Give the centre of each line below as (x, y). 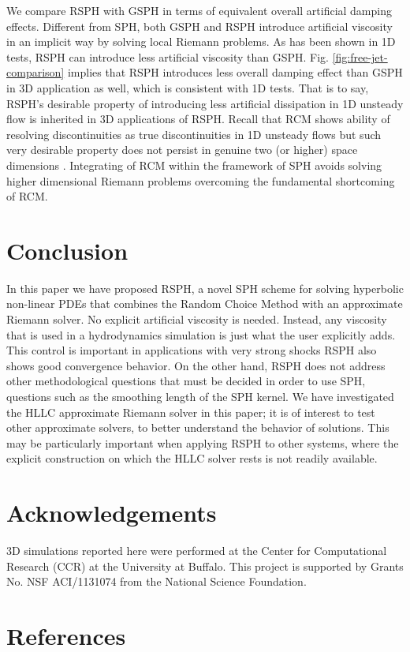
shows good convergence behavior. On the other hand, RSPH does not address (196, 365)
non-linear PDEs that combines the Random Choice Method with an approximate (205, 304)
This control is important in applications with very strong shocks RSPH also (192, 350)
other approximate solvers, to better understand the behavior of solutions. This (198, 427)
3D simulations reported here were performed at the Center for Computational (197, 551)
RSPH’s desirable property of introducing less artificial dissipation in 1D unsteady (205, 103)
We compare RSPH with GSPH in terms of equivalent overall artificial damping (199, 10)
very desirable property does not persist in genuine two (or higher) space (182, 150)
